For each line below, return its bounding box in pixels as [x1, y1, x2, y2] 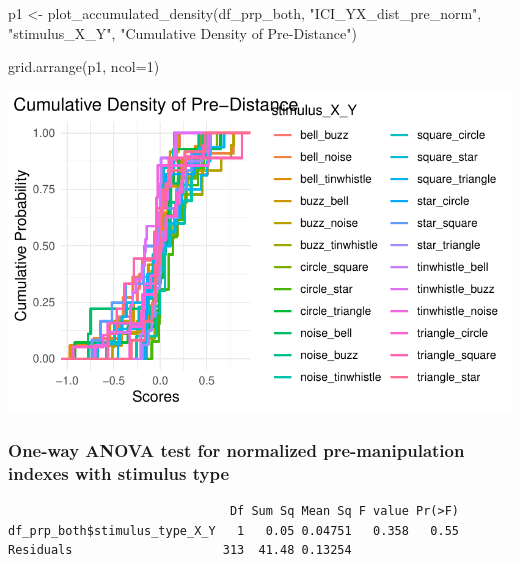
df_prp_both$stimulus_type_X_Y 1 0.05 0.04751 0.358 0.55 [8, 523, 460, 538]
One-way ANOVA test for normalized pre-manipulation [8, 438, 465, 463]
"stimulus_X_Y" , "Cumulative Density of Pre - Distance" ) [8, 22, 357, 43]
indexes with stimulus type [8, 460, 230, 485]
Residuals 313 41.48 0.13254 [8, 543, 352, 558]
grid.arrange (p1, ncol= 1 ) [8, 56, 160, 77]
